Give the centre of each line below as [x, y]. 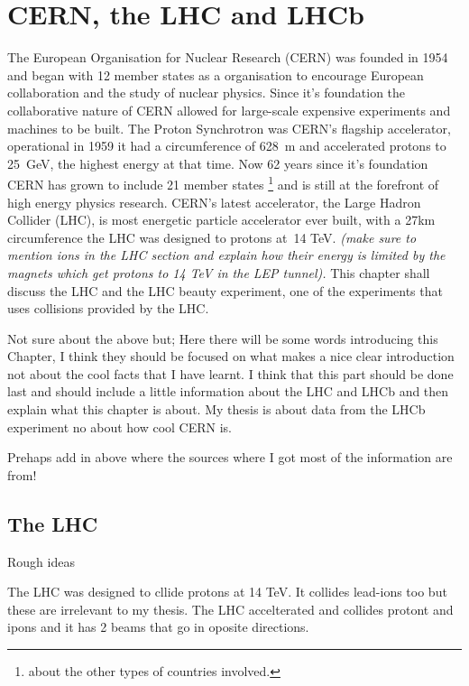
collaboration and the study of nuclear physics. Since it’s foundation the [207, 93]
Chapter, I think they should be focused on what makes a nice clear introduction [231, 356]
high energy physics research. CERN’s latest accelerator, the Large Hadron [214, 202]
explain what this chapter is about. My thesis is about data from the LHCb [216, 409]
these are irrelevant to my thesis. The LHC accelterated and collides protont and [230, 609]
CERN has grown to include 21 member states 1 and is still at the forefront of [223, 183]
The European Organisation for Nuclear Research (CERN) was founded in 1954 [228, 57]
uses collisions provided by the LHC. [108, 308]
